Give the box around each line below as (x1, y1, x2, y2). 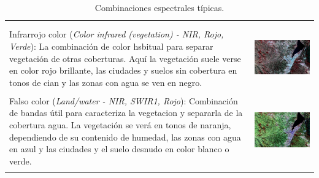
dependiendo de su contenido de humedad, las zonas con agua (9, 130, 241, 143)
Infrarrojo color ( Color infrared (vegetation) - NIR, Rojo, (9, 28, 224, 41)
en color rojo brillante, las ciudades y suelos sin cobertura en (9, 64, 237, 77)
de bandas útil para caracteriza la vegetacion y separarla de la (9, 106, 243, 119)
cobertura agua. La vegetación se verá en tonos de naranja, (9, 118, 231, 131)
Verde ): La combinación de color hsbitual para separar (9, 39, 213, 52)
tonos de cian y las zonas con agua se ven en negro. (9, 75, 202, 88)
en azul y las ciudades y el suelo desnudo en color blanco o (9, 142, 229, 155)
